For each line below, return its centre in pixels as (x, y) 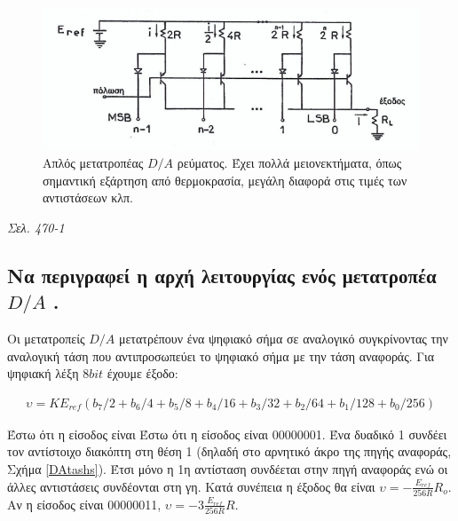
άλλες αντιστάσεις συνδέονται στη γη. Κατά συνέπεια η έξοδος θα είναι (191, 486)
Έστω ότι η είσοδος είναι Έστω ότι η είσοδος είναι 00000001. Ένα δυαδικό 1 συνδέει (227, 434)
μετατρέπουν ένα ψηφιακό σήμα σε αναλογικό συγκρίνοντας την (283, 338)
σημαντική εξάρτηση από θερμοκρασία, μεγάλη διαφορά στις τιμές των (225, 180)
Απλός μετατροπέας (93, 163)
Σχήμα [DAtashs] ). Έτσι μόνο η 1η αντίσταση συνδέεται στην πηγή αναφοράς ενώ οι (228, 468)
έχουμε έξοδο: (142, 373)
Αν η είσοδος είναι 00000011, (84, 504)
